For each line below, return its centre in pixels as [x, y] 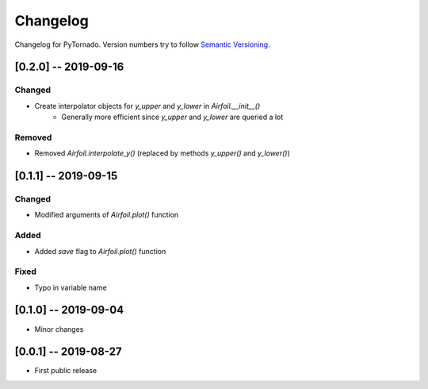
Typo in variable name [71, 287]
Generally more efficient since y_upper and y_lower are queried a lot [172, 117]
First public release [66, 371]
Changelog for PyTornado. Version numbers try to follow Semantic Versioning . [142, 44]
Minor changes [59, 329]
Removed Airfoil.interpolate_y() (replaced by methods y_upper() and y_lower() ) [162, 153]
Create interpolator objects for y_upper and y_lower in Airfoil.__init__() [147, 106]
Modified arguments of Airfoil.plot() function [107, 215]
